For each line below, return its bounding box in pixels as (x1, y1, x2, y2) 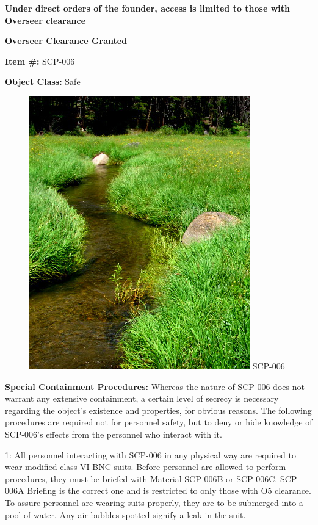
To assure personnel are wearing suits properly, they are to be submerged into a (5, 496, 303, 509)
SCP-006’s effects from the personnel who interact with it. (5, 427, 222, 440)
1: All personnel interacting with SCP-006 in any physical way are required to (5, 448, 296, 461)
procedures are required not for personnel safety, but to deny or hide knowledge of (5, 416, 313, 429)
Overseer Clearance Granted (5, 34, 128, 47)
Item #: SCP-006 (5, 54, 75, 67)
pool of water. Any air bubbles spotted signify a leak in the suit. (5, 508, 246, 521)
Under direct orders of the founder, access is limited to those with (5, 2, 290, 14)
